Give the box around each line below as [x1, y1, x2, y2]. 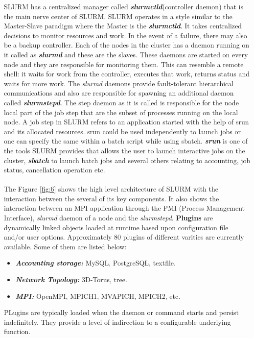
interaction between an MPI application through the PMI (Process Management [4, 203, 245, 213]
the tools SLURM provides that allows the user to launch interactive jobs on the [4, 145, 245, 155]
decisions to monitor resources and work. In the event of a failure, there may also [4, 30, 247, 40]
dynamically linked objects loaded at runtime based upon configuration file [4, 222, 229, 232]
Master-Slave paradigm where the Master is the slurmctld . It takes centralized [4, 21, 242, 31]
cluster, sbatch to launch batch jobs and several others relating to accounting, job [4, 155, 251, 165]
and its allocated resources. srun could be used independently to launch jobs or [4, 126, 241, 136]
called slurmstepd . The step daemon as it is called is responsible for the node [4, 97, 239, 107]
